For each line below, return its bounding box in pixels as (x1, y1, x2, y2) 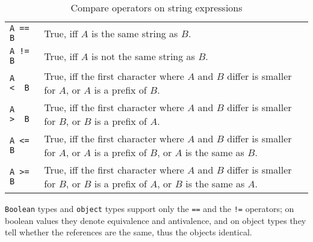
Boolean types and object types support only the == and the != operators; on (5, 202, 294, 214)
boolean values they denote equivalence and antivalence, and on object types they (5, 214, 306, 226)
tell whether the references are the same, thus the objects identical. (5, 226, 252, 238)
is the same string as (91, 26, 178, 40)
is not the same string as (91, 49, 195, 63)
